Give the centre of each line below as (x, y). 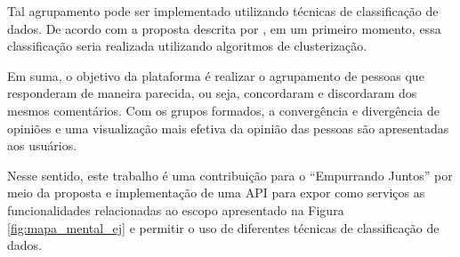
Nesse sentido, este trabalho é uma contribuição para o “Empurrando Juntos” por (230, 175)
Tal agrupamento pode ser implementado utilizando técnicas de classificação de (223, 11)
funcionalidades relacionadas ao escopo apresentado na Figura (176, 209)
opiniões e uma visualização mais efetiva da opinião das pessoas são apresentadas (228, 128)
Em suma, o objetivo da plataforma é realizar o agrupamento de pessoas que (216, 75)
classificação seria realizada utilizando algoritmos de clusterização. (187, 46)
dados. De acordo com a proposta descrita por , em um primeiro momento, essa (224, 28)
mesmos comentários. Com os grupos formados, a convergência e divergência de (223, 110)
